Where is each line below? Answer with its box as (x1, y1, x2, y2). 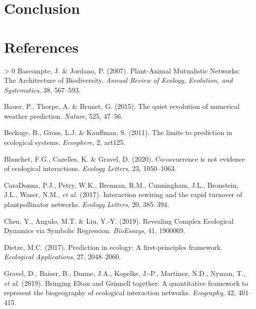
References (4, 36, 79, 57)
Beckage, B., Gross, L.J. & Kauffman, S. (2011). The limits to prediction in (4, 127, 232, 137)
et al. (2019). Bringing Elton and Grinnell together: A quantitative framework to (4, 277, 249, 288)
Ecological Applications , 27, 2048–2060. (4, 251, 121, 262)
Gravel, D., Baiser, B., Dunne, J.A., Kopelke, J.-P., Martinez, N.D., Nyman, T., (4, 268, 246, 278)
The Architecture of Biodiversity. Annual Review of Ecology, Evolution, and (4, 75, 233, 85)
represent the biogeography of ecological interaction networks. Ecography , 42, (4, 287, 236, 298)
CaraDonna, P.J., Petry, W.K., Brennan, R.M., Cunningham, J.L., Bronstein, (4, 179, 239, 190)
